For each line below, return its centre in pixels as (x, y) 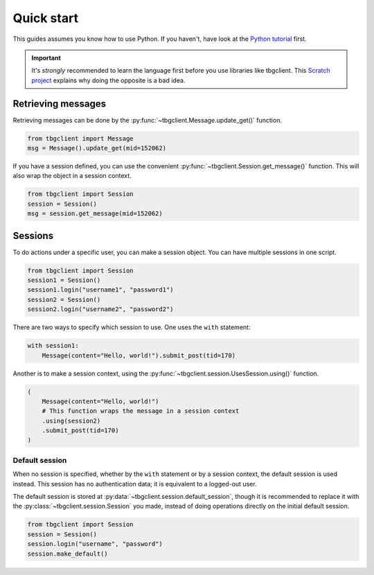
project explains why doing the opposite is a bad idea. (108, 80)
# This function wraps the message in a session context (141, 411)
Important (46, 57)
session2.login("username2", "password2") (100, 309)
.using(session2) (71, 421)
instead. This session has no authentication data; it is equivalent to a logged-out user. (135, 484)
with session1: (53, 346)
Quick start (46, 18)
